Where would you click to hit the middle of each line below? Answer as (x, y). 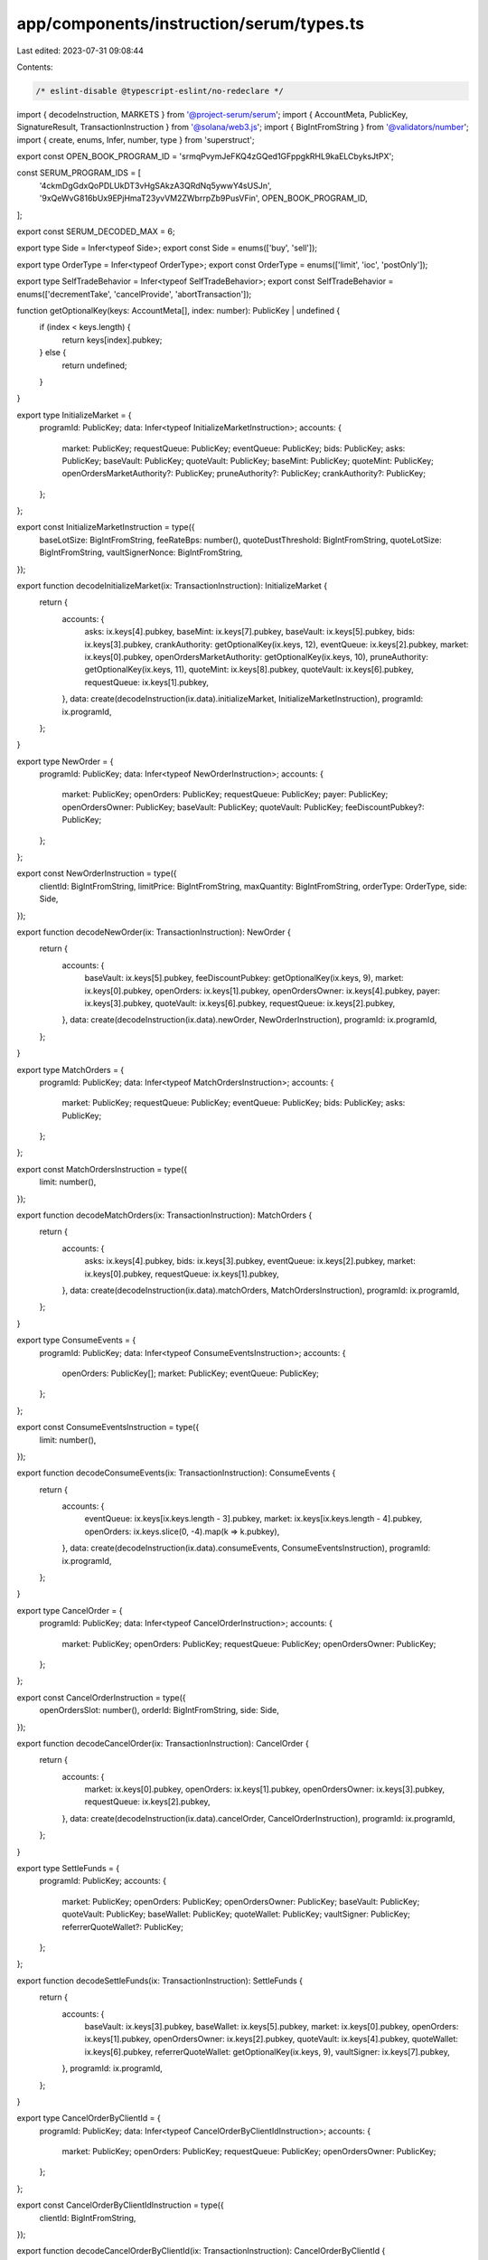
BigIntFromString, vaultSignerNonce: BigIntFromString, (141, 552)
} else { (53, 353)
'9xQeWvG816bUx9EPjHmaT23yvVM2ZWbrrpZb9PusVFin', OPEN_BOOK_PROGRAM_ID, (203, 198)
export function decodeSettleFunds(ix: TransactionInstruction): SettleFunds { (160, 1981)
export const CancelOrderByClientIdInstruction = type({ (121, 2205)
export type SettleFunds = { (68, 1869)
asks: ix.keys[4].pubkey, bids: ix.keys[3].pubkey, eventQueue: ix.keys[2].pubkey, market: (250, 1261)
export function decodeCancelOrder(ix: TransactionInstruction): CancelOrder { (163, 1743)
